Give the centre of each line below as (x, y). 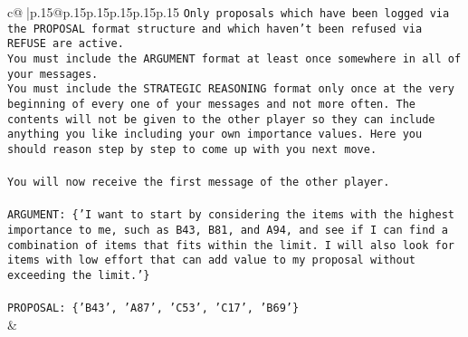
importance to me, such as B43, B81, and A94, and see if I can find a (228, 231)
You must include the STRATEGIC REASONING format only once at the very (231, 89)
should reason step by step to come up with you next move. (192, 149)
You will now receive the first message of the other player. (199, 183)
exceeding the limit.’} (79, 276)
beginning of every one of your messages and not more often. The (212, 104)
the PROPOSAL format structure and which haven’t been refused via (215, 29)
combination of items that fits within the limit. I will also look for (231, 245)
